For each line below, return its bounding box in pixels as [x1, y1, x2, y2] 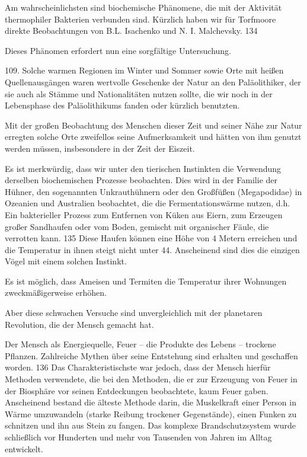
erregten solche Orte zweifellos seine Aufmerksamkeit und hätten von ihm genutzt [5, 130, 302, 143]
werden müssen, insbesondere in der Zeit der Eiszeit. [5, 142, 195, 154]
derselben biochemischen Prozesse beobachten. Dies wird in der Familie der [5, 174, 278, 186]
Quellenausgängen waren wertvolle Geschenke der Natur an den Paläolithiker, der [5, 75, 301, 88]
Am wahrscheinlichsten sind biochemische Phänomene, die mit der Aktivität [5, 1, 282, 13]
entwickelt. [5, 442, 43, 455]
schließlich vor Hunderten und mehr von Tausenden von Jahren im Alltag [5, 431, 272, 443]
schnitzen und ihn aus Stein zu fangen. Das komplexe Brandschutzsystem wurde [5, 419, 296, 432]
